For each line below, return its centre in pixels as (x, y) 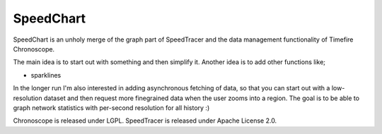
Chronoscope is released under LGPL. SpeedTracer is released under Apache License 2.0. (145, 121)
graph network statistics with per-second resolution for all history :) (111, 108)
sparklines (46, 75)
